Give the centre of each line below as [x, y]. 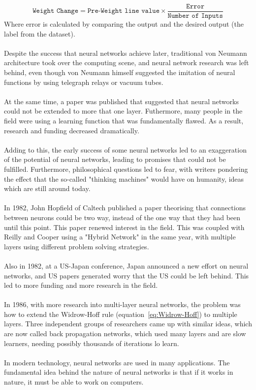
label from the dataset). [40, 33]
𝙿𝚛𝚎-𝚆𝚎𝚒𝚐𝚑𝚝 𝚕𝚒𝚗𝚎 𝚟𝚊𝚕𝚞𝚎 [123, 11]
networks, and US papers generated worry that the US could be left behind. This [127, 275]
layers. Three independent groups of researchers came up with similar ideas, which [128, 324]
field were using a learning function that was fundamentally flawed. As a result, [124, 120]
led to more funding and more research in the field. [81, 285]
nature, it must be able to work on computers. [74, 382]
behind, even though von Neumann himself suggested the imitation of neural [120, 72]
